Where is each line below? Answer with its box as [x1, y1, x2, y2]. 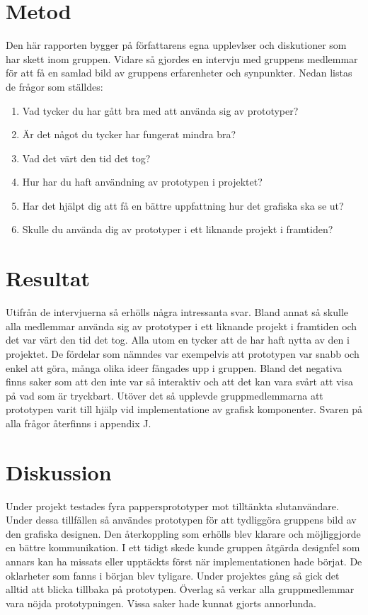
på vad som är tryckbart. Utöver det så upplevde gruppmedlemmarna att [6, 388, 323, 402]
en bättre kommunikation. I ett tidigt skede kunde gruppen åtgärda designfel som [6, 540, 360, 555]
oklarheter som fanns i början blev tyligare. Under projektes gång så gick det [6, 568, 340, 582]
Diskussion [6, 457, 112, 486]
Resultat [6, 264, 91, 293]
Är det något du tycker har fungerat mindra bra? [22, 127, 236, 142]
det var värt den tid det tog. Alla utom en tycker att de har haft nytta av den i [6, 332, 350, 347]
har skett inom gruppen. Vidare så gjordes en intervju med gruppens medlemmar [6, 51, 358, 66]
